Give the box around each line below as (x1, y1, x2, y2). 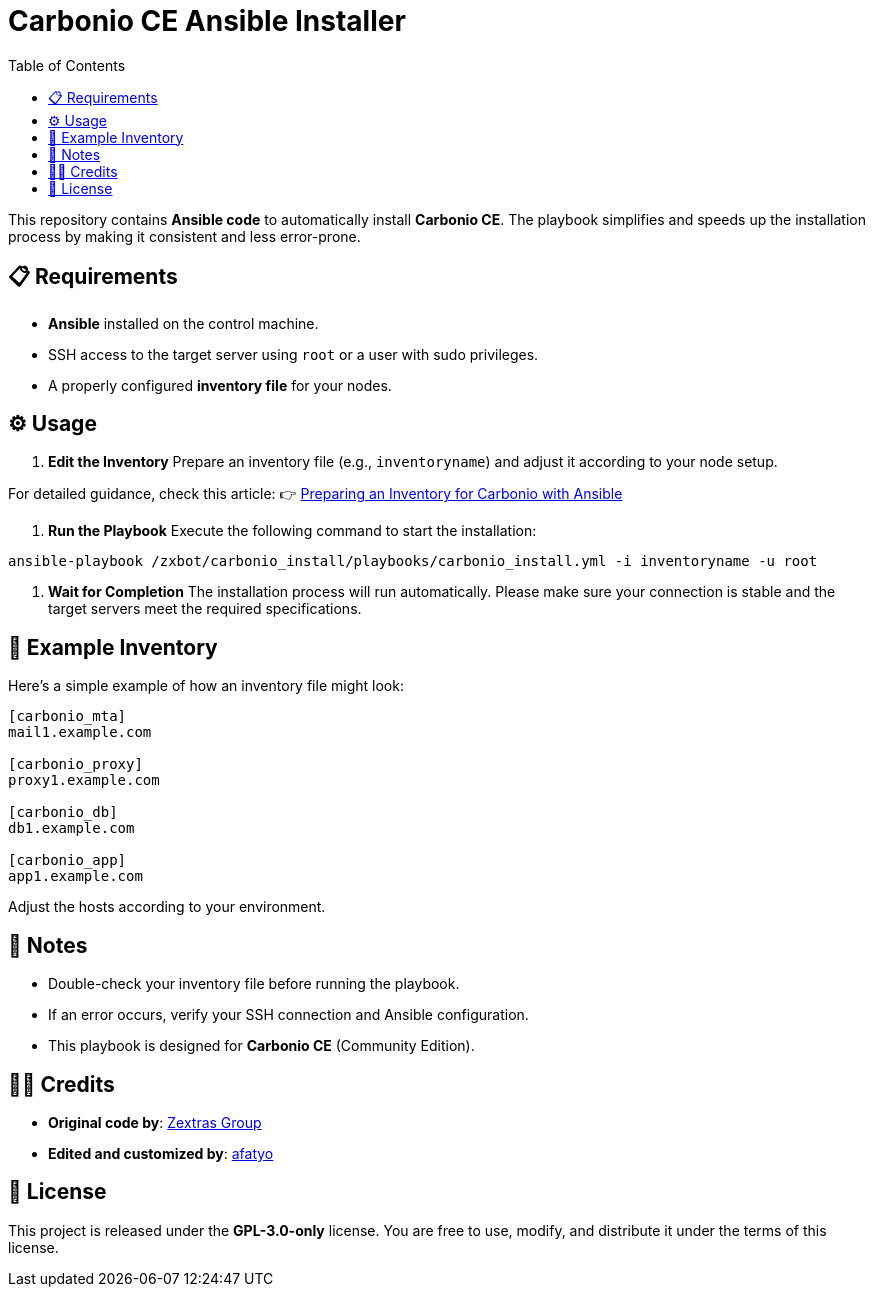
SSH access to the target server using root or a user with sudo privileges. (48, 345, 539, 363)
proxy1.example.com (8, 772, 160, 789)
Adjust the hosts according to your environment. (8, 898, 326, 916)
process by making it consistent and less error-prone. (8, 227, 361, 245)
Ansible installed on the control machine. (48, 314, 319, 332)
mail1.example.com (8, 724, 152, 741)
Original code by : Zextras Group (48, 1113, 262, 1131)
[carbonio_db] (8, 804, 118, 821)
